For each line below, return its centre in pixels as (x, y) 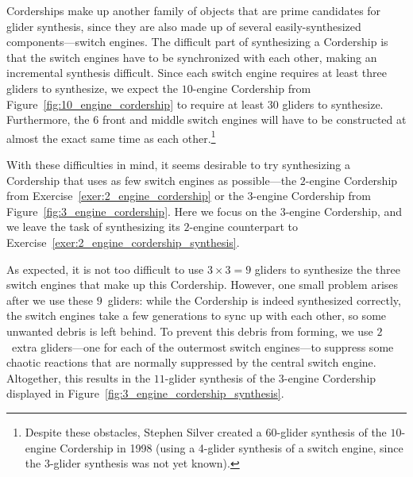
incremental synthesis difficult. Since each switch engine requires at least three (197, 73)
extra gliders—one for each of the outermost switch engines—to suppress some (203, 346)
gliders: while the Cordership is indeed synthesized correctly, (254, 300)
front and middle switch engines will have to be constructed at (254, 119)
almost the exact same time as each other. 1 (111, 137)
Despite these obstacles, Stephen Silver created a (143, 431)
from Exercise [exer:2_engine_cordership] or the (125, 196)
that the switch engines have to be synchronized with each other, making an (192, 57)
